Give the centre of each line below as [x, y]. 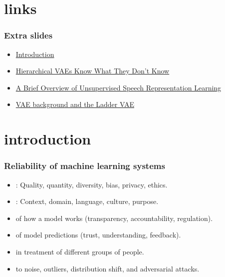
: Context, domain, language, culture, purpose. [87, 201]
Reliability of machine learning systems [85, 166]
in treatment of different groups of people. [80, 251]
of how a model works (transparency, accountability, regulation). [114, 218]
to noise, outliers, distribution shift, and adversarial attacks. [108, 268]
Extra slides [28, 35]
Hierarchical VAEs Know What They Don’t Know [93, 71]
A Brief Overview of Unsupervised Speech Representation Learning [118, 87]
